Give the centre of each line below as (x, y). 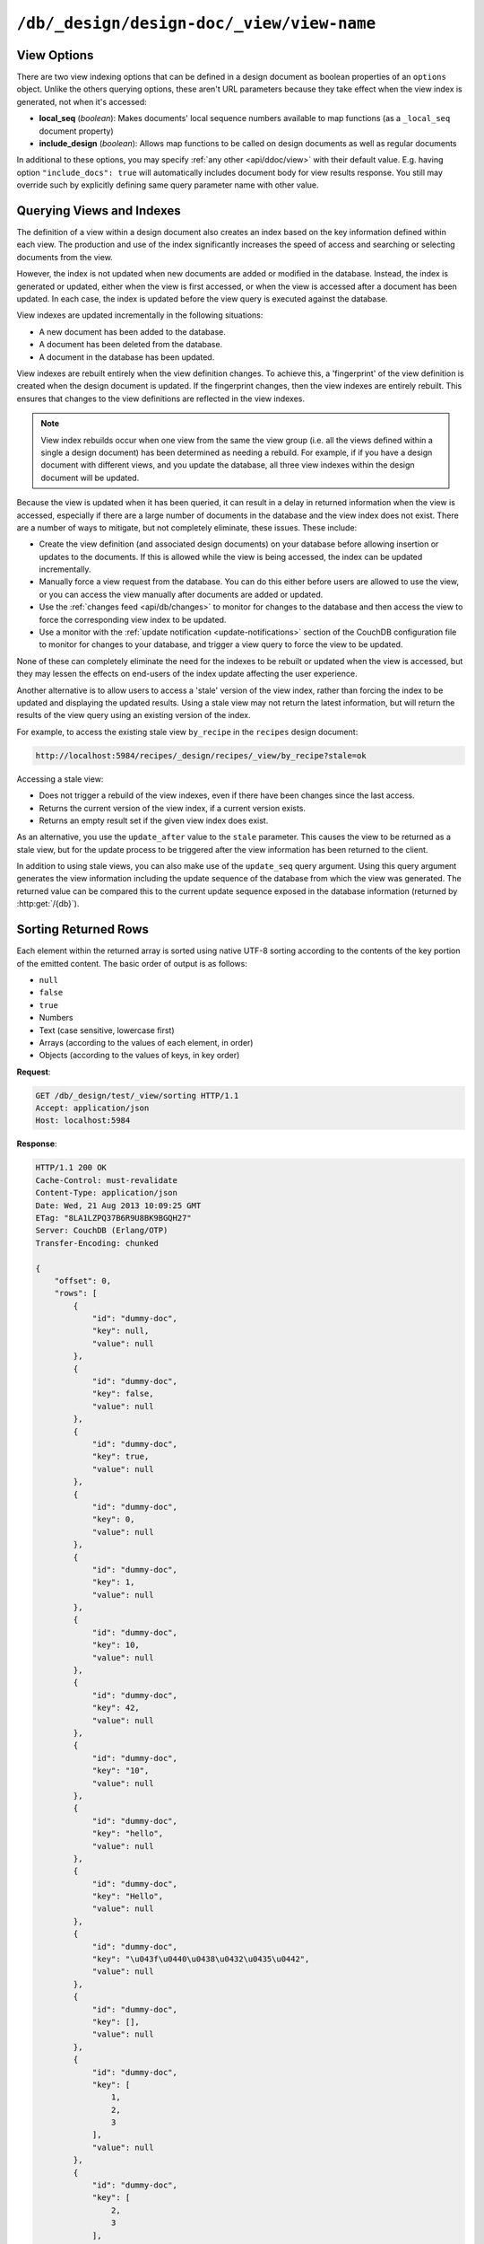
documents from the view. (65, 257)
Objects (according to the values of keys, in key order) (139, 1056)
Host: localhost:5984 (83, 1121)
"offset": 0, (83, 1280)
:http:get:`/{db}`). (48, 904)
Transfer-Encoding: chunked (97, 1243)
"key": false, (123, 1394)
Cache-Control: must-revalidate (107, 1180)
